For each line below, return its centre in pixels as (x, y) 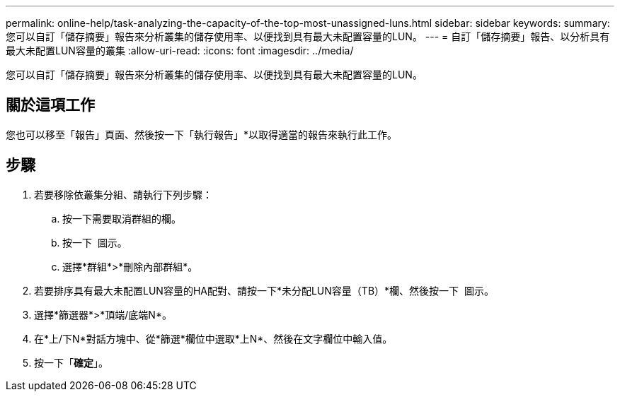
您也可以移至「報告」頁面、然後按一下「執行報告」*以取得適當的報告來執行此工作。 (202, 134)
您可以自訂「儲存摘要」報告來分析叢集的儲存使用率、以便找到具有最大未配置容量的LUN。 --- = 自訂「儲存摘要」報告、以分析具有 (308, 36)
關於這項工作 (50, 105)
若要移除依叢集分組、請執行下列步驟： (123, 194)
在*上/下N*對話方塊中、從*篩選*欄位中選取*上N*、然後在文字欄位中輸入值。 (213, 338)
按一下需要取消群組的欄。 (122, 218)
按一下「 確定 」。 (71, 362)
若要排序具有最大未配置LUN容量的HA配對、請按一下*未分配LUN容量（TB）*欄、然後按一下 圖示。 (264, 290)
